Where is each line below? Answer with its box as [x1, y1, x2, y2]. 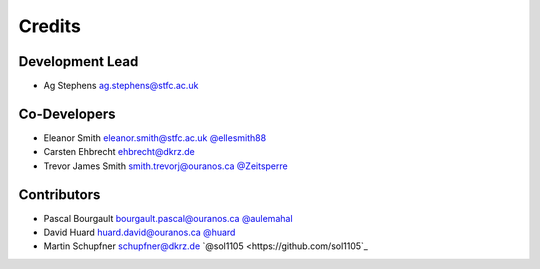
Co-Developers [18, 105, 116, 122]
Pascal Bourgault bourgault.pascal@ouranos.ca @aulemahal [43, 212, 294, 224]
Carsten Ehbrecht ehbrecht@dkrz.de [43, 146, 195, 158]
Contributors [18, 186, 101, 203]
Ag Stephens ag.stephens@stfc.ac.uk [43, 80, 199, 92]
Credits [18, 15, 82, 37]
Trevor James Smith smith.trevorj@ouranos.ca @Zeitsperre [43, 160, 289, 172]
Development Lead [18, 53, 139, 70]
